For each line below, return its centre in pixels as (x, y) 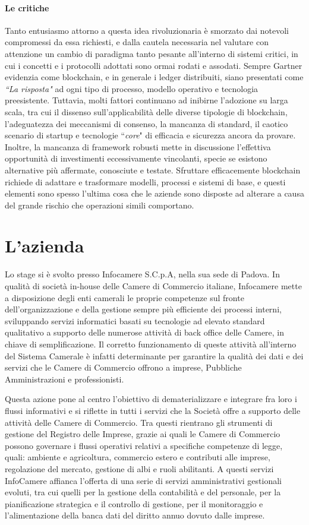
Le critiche (27, 7)
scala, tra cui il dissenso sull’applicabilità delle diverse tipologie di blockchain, (146, 111)
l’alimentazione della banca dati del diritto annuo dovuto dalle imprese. (135, 515)
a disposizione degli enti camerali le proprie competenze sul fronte (124, 297)
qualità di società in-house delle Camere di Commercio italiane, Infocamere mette (153, 286)
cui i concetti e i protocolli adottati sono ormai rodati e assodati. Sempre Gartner (154, 65)
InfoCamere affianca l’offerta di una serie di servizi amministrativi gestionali (143, 480)
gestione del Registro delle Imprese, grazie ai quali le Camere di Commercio (143, 434)
